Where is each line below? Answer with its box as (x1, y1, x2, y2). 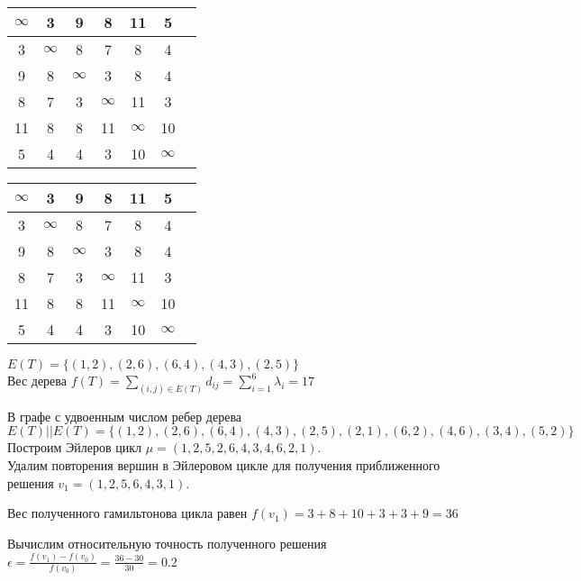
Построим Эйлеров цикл (7, 438, 141, 457)
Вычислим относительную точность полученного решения (7, 533, 327, 552)
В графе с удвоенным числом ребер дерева (7, 406, 242, 425)
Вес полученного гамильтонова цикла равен (7, 504, 248, 522)
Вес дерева (7, 371, 67, 389)
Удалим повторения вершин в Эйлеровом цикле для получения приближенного (7, 456, 440, 475)
